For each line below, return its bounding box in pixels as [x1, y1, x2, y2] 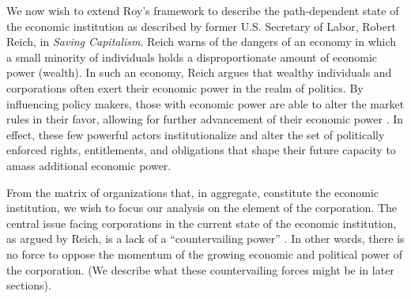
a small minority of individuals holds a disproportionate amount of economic [6, 48, 378, 65]
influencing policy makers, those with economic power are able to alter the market [6, 95, 405, 112]
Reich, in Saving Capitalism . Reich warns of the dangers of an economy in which [6, 33, 397, 50]
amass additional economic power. [6, 157, 172, 173]
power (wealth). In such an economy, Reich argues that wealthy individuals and [6, 64, 392, 81]
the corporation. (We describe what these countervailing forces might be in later [6, 261, 394, 278]
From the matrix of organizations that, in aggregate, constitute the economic [6, 184, 379, 200]
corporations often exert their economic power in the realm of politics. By [6, 79, 364, 96]
